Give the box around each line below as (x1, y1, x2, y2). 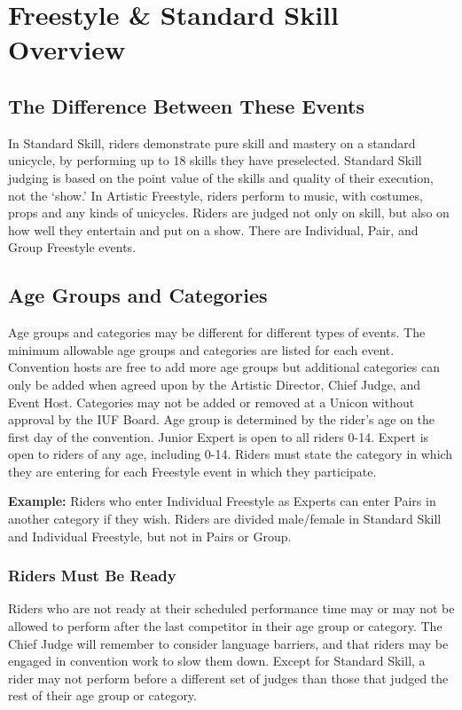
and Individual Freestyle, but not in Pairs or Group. (8, 526, 292, 545)
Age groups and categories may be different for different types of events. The (8, 323, 426, 342)
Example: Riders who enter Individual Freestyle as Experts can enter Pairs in (8, 492, 436, 510)
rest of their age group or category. (8, 686, 197, 705)
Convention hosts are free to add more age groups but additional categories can (8, 358, 440, 376)
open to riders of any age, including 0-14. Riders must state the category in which (8, 445, 453, 463)
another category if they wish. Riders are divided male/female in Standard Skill (8, 509, 442, 528)
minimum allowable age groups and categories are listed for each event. (8, 340, 395, 359)
